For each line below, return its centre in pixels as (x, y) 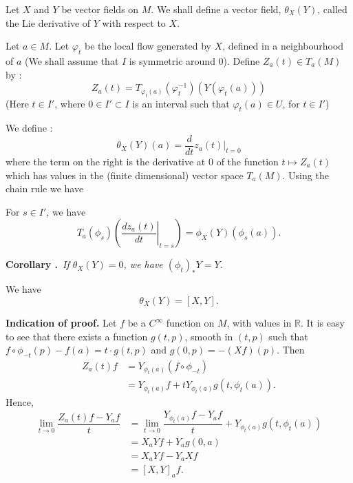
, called (332, 9)
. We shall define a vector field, (216, 9)
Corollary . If (38, 264)
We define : (29, 128)
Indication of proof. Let (61, 322)
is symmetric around (172, 60)
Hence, (20, 401)
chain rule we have (45, 188)
